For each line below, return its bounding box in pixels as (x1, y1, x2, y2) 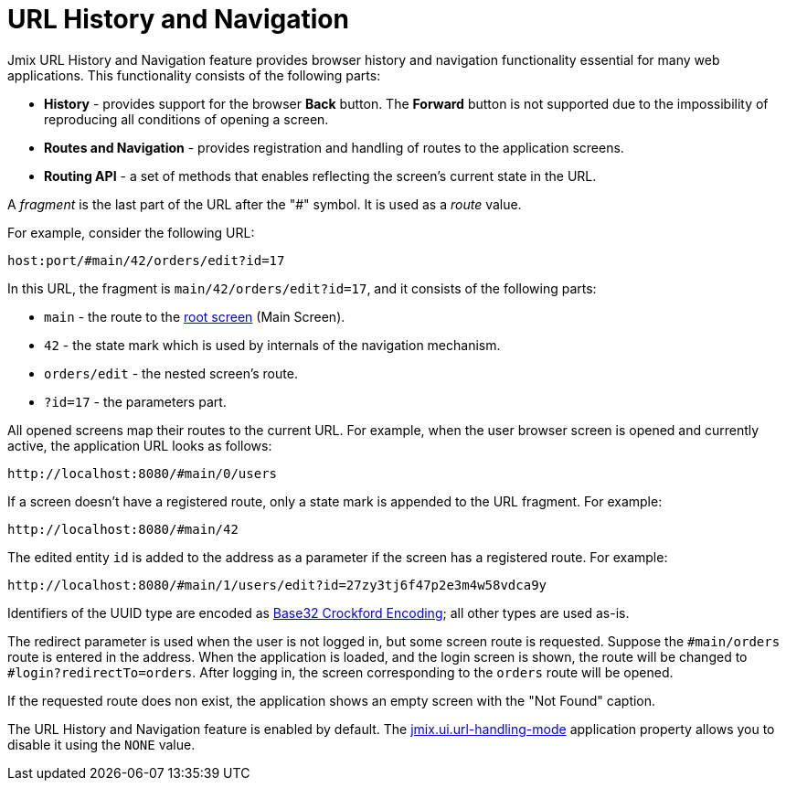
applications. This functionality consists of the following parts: (7, 67, 381, 83)
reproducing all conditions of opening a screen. (44, 111, 329, 127)
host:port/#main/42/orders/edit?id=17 (7, 252, 285, 268)
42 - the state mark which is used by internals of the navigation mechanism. (44, 336, 501, 353)
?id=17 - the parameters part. (44, 393, 227, 410)
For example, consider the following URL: (7, 224, 255, 240)
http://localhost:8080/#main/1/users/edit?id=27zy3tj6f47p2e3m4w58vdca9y (7, 577, 547, 592)
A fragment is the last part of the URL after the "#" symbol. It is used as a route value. (7, 196, 522, 212)
